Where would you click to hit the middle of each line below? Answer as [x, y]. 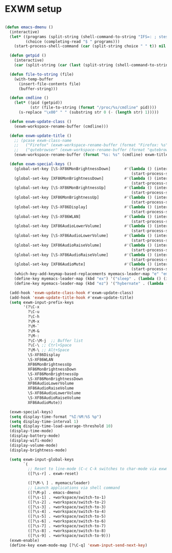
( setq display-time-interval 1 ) [44, 421]
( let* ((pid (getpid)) [38, 103]
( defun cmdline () [29, 98]
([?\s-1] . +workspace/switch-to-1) [67, 497]
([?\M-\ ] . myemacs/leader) [59, 483]
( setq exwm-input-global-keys [42, 459]
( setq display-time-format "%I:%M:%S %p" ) [55, 417]
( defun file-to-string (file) [42, 74]
